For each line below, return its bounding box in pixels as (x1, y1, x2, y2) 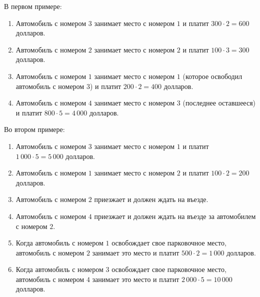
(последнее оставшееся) (182, 97, 256, 108)
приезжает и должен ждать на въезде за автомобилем (94, 210, 256, 221)
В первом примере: (4, 1, 62, 11)
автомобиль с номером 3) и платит (15, 80, 121, 91)
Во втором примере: (4, 124, 65, 134)
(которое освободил (182, 70, 242, 81)
